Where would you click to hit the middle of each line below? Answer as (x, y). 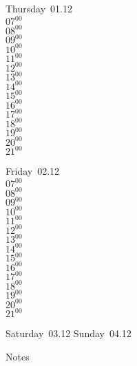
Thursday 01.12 (39, 8)
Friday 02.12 (33, 171)
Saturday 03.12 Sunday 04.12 (68, 333)
